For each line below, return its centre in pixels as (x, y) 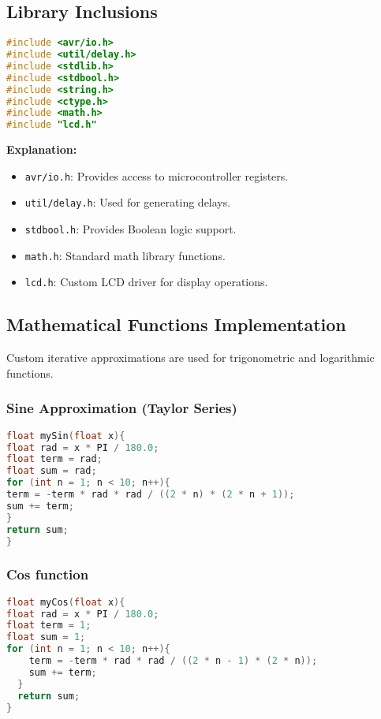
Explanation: (42, 149)
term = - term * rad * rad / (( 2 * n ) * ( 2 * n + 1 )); (151, 495)
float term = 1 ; (49, 626)
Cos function (48, 574)
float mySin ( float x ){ (66, 436)
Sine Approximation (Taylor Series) (122, 408)
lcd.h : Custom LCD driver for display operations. (146, 282)
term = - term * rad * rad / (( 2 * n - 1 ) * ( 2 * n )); (173, 661)
